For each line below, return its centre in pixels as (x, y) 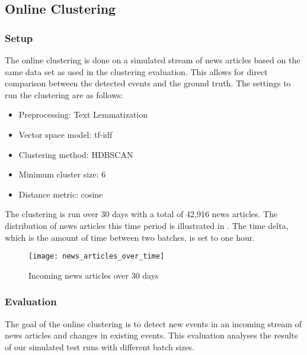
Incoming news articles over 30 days (94, 275)
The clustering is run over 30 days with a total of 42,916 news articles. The (141, 214)
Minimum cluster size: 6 (62, 174)
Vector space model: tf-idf (65, 134)
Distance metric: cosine (61, 194)
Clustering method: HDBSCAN (76, 154)
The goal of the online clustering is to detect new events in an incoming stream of (153, 323)
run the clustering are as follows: (64, 94)
